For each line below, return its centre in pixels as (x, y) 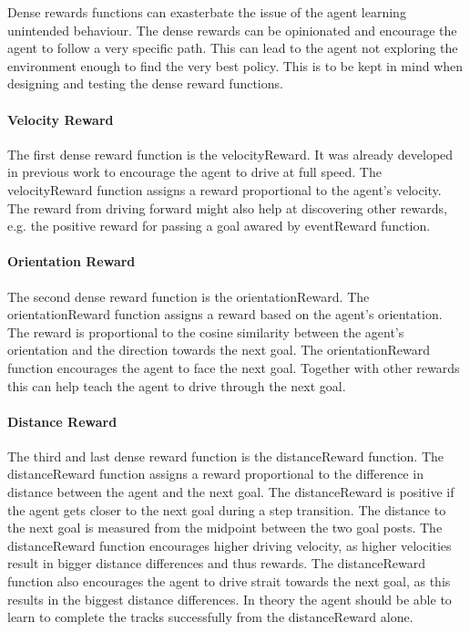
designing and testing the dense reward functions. (145, 83)
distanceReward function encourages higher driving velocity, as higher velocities (230, 545)
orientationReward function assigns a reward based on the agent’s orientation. (225, 314)
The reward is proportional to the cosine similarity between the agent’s (206, 332)
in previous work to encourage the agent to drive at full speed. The (194, 172)
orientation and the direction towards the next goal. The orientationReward (219, 350)
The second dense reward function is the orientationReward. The (189, 296)
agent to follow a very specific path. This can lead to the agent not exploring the (233, 48)
